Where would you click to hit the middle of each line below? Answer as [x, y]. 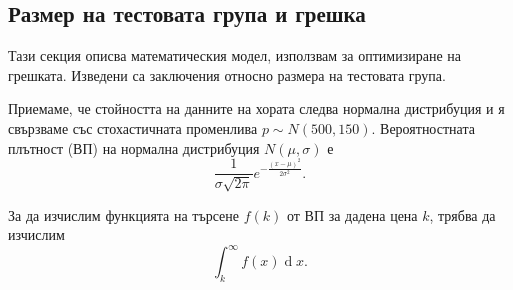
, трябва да [462, 214]
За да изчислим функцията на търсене [124, 214]
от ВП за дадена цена [352, 214]
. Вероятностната [423, 127]
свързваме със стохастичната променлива [133, 127]
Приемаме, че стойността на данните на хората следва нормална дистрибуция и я [256, 108]
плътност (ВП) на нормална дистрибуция [134, 147]
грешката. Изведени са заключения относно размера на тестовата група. [227, 74]
